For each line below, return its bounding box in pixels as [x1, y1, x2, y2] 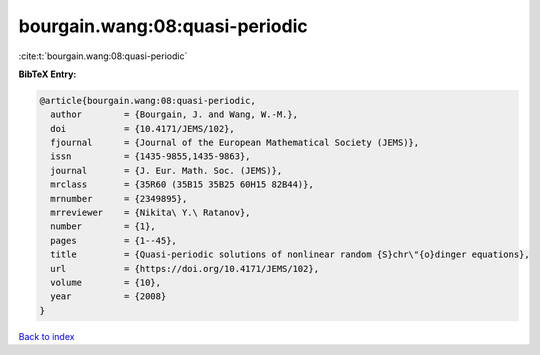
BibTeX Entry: [18, 68, 77, 80]
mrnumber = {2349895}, [50, 193, 188, 204]
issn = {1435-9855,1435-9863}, [50, 151, 251, 162]
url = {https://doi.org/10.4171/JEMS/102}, [50, 263, 320, 274]
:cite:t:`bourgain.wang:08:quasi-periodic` [18, 50, 188, 62]
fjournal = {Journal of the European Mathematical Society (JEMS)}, [50, 137, 420, 149]
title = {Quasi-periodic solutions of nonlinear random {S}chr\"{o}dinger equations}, [50, 249, 530, 260]
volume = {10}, [50, 277, 162, 288]
